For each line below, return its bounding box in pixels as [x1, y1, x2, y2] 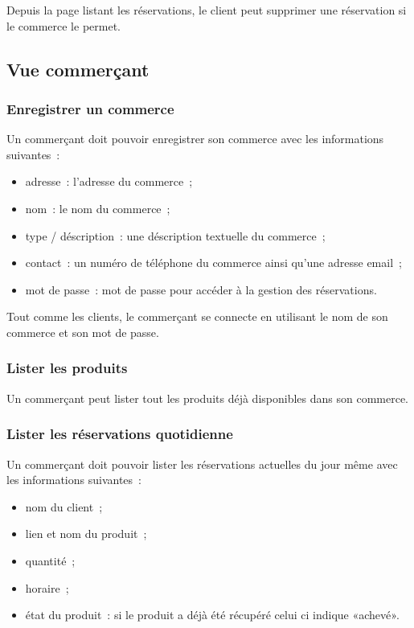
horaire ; [25, 579, 69, 596]
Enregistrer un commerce [6, 98, 174, 118]
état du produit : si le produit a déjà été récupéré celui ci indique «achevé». [25, 606, 400, 623]
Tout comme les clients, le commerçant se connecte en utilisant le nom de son [6, 308, 388, 325]
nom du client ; [25, 498, 103, 515]
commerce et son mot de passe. [6, 323, 159, 340]
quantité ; [25, 552, 76, 568]
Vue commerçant [6, 56, 150, 81]
